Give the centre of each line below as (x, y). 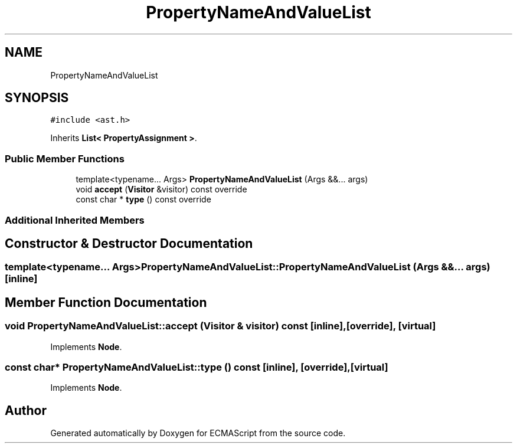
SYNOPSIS (37, 98)
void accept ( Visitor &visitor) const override (161, 189)
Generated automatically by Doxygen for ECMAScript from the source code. (198, 433)
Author (26, 410)
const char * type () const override (143, 200)
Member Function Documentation (106, 302)
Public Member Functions (65, 158)
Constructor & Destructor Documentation (129, 243)
